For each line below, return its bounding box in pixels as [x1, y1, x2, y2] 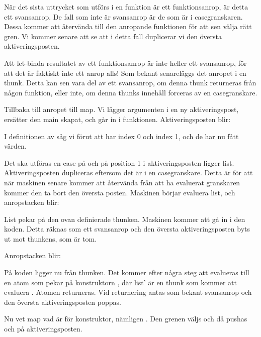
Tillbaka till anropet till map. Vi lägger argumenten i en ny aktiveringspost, [4, 104, 239, 115]
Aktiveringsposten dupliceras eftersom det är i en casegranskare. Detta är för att [4, 167, 253, 178]
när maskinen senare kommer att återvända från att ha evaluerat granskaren [4, 177, 240, 187]
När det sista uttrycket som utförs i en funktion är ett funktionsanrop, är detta [4, 2, 248, 12]
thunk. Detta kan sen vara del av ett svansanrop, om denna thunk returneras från [4, 77, 256, 88]
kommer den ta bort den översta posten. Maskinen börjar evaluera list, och [4, 187, 235, 197]
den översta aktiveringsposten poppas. [4, 296, 121, 307]
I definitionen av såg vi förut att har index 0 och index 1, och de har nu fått [4, 131, 239, 141]
